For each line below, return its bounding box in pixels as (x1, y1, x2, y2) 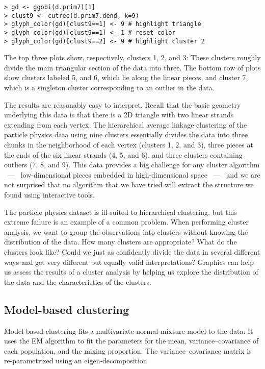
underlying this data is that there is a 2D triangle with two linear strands (4, 109, 234, 120)
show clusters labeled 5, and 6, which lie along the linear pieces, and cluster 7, (4, 72, 248, 83)
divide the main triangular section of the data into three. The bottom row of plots (4, 62, 261, 72)
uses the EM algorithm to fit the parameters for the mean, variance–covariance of (4, 335, 259, 346)
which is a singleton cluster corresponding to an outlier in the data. (4, 82, 215, 93)
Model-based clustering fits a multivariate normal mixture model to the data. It (4, 325, 253, 336)
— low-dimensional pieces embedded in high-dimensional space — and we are (7, 169, 260, 180)
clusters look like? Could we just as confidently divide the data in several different (4, 246, 260, 257)
